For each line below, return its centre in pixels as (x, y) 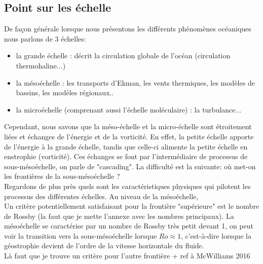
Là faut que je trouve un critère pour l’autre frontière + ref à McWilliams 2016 (127, 256)
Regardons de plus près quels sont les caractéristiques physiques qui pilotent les (127, 186)
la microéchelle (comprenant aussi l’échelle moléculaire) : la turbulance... (129, 109)
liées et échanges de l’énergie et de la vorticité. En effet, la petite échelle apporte (129, 136)
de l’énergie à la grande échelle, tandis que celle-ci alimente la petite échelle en (126, 146)
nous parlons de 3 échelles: (45, 38)
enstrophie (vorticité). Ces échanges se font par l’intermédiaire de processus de (126, 156)
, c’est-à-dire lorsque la (216, 235)
